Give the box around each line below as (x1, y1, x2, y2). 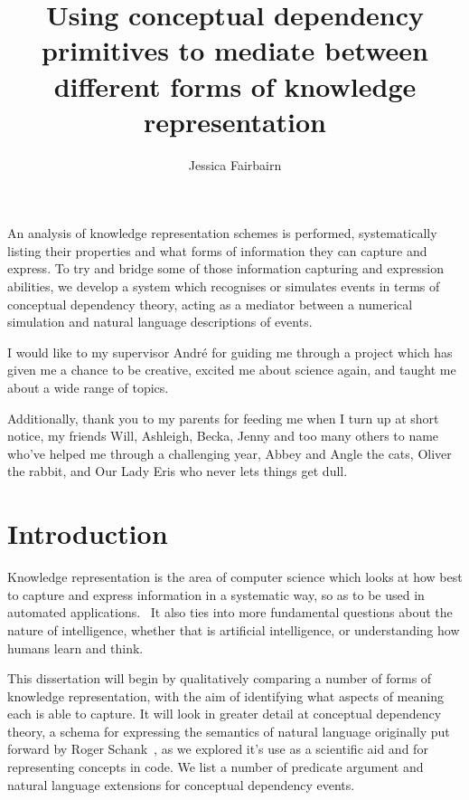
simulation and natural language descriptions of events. (7, 312, 313, 331)
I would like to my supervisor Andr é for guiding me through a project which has (7, 342, 453, 361)
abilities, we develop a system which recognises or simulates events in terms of (7, 277, 440, 296)
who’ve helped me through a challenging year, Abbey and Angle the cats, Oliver (7, 443, 452, 462)
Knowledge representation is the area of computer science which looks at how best (7, 567, 463, 586)
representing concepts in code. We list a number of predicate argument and (7, 757, 424, 776)
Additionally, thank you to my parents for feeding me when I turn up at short (7, 408, 439, 427)
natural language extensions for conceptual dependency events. (7, 775, 355, 794)
